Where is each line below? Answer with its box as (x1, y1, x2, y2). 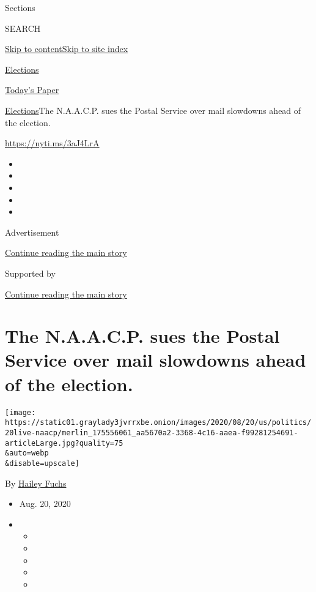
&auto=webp (5, 449, 49, 458)
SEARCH (5, 21, 41, 34)
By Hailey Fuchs (5, 476, 67, 489)
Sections (5, 1, 35, 13)
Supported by (5, 266, 56, 279)
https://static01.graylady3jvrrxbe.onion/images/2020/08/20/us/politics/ (5, 418, 312, 427)
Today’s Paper (5, 83, 59, 96)
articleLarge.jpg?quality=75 (5, 438, 123, 448)
